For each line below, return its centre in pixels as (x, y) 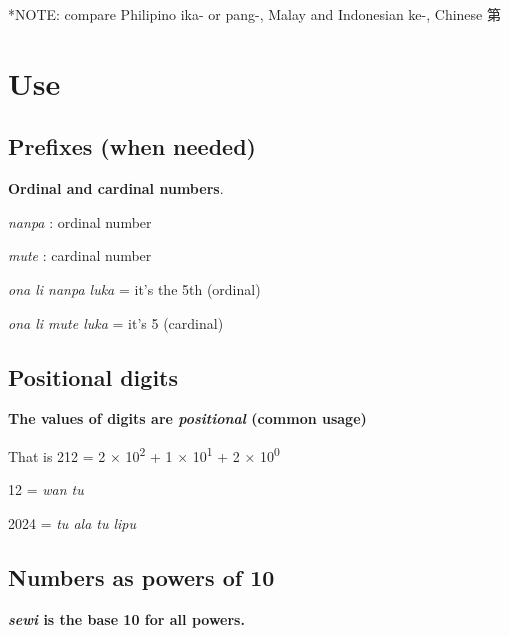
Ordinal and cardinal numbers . (116, 188)
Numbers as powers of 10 (141, 576)
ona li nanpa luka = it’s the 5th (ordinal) (134, 288)
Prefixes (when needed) (132, 146)
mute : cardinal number (80, 255)
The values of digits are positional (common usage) (187, 418)
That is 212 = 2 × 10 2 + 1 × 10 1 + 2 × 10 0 (144, 454)
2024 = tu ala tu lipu (72, 522)
